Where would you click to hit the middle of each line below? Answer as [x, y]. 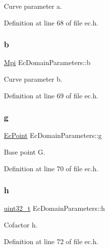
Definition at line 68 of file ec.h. [51, 22]
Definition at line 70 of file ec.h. [51, 168]
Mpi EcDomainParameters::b [47, 62]
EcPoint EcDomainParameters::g [53, 135]
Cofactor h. [21, 225]
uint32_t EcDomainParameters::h [54, 208]
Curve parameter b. [33, 79]
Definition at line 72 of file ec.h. [51, 241]
